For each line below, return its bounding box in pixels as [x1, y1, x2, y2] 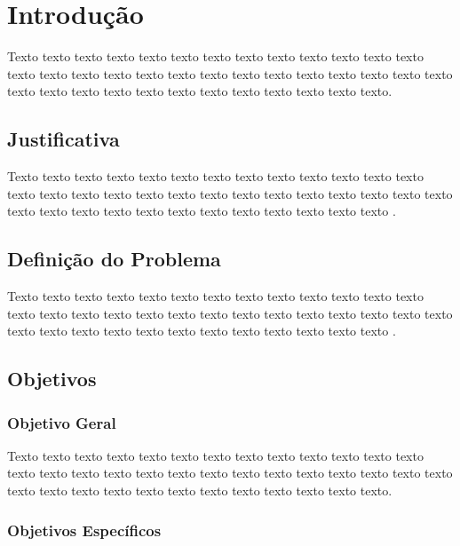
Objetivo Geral [7, 411, 116, 433]
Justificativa [7, 125, 120, 153]
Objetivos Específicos [7, 518, 162, 541]
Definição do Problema [7, 245, 221, 273]
